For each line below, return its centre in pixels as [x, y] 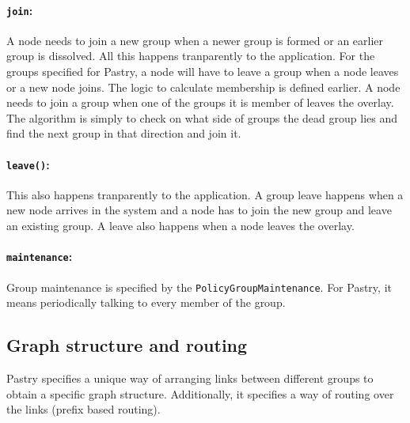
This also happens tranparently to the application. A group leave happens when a [205, 194]
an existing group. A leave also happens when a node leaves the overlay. [180, 226]
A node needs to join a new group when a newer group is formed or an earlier [195, 40]
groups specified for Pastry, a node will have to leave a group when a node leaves [203, 72]
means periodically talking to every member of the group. [146, 302]
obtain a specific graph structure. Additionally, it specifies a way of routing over [200, 393]
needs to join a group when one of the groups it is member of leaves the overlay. [200, 102]
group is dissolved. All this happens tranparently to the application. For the [191, 56]
